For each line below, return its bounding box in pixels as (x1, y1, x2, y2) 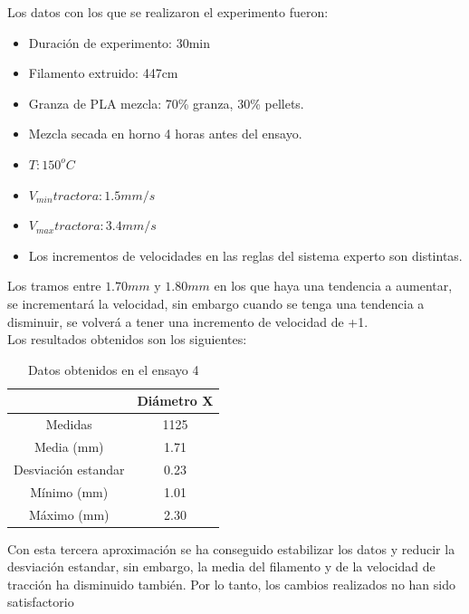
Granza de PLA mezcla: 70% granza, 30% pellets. (28, 93, 304, 112)
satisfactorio (7, 592, 74, 611)
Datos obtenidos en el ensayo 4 (27, 360, 199, 379)
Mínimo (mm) (30, 482, 109, 501)
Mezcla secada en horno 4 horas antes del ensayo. (28, 124, 302, 143)
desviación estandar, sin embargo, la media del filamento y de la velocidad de (7, 557, 435, 576)
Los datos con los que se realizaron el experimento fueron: (7, 3, 329, 21)
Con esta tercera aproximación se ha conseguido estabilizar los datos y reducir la (7, 539, 455, 558)
